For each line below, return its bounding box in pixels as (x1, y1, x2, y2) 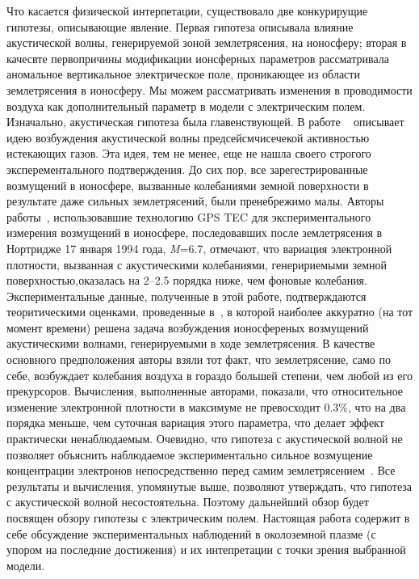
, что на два (348, 398, 406, 415)
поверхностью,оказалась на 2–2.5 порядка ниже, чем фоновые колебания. (6, 272, 367, 289)
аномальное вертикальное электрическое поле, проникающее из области (6, 66, 360, 82)
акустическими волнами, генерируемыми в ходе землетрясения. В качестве (6, 335, 375, 352)
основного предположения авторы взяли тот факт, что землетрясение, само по (6, 351, 392, 368)
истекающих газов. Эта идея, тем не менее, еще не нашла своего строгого (6, 145, 371, 162)
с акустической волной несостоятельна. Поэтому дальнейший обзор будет (6, 493, 369, 510)
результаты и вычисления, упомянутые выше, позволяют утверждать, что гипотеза (6, 477, 413, 494)
